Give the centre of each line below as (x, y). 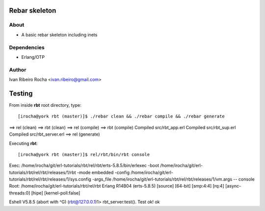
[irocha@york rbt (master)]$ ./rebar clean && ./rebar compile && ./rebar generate (121, 117)
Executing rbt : (23, 143)
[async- (233, 186)
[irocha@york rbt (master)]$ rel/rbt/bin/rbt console (84, 154)
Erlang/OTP (33, 57)
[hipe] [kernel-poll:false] (56, 193)
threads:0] (20, 193)
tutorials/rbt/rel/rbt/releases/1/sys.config (50, 179)
